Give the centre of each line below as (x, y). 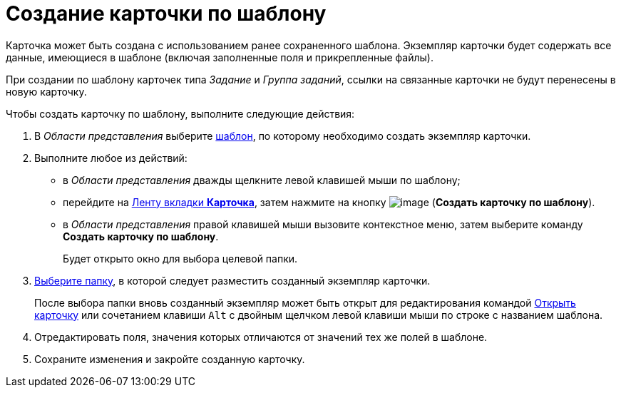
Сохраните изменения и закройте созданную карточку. (170, 359)
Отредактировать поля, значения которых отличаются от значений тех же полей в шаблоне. (261, 337)
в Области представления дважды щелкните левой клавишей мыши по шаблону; (262, 180)
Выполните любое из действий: (111, 158)
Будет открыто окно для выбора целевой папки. (180, 258)
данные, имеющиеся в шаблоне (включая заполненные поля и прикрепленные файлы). (220, 57)
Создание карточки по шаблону (166, 14)
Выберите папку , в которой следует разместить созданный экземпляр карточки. (232, 280)
